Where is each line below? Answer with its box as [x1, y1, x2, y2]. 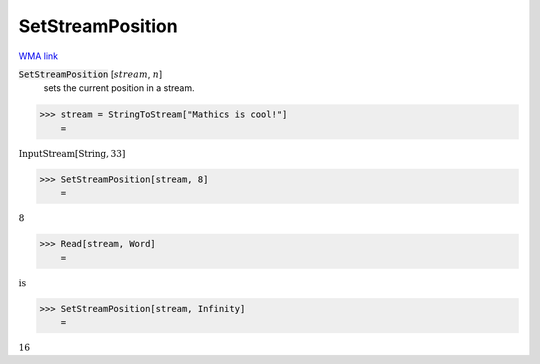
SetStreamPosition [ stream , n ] [18, 68, 163, 80]
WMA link [18, 50, 59, 62]
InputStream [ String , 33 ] [18, 148, 126, 159]
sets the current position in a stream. [43, 82, 195, 94]
